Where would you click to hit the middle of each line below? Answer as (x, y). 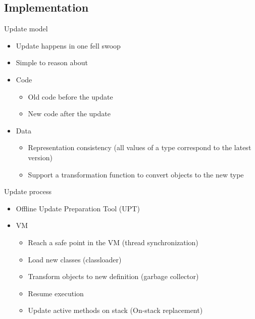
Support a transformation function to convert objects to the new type (136, 174)
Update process (28, 191)
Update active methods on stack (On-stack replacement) (115, 310)
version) (40, 157)
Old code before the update (70, 96)
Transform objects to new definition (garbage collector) (113, 276)
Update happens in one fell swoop (68, 45)
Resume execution (56, 293)
